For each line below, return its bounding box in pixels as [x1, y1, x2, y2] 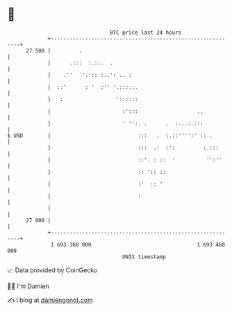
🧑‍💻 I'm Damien [7, 282, 50, 290]
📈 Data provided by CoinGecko [7, 266, 98, 274]
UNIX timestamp [122, 253, 167, 260]
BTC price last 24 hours [110, 29, 182, 36]
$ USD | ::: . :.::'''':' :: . [7, 132, 213, 139]
